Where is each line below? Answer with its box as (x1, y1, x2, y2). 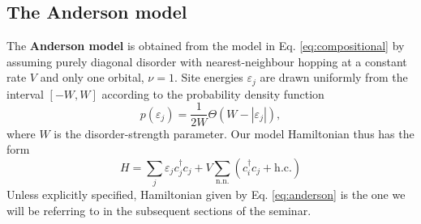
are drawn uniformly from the (260, 69, 408, 86)
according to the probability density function (101, 85, 324, 102)
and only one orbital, (40, 69, 144, 86)
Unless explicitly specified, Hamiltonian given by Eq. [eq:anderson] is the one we (6, 186, 406, 203)
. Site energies (174, 69, 243, 86)
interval (6, 85, 44, 102)
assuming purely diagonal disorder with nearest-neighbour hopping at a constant (6, 53, 407, 70)
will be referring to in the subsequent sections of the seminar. (6, 201, 311, 218)
